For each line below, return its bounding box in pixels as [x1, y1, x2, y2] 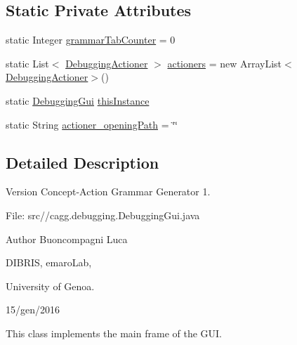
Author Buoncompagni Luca [6, 231, 128, 246]
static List [6, 56, 49, 70]
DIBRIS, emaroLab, [6, 255, 92, 270]
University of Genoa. [6, 278, 95, 293]
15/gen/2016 [6, 302, 60, 317]
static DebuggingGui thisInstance [6, 93, 150, 108]
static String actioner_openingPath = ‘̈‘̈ [6, 117, 178, 131]
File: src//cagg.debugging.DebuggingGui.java [6, 207, 200, 222]
